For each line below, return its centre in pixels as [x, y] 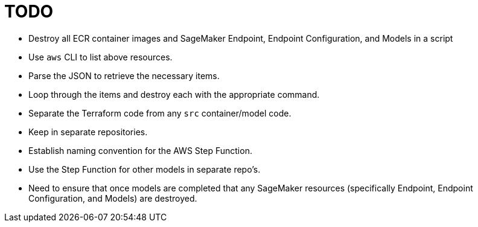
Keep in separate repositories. [88, 132]
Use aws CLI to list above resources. [100, 57]
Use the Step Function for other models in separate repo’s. [145, 169]
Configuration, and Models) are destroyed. [113, 198]
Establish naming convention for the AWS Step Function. [140, 150]
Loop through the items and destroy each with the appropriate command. [174, 94]
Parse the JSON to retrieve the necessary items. [124, 75]
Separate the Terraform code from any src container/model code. [160, 113]
